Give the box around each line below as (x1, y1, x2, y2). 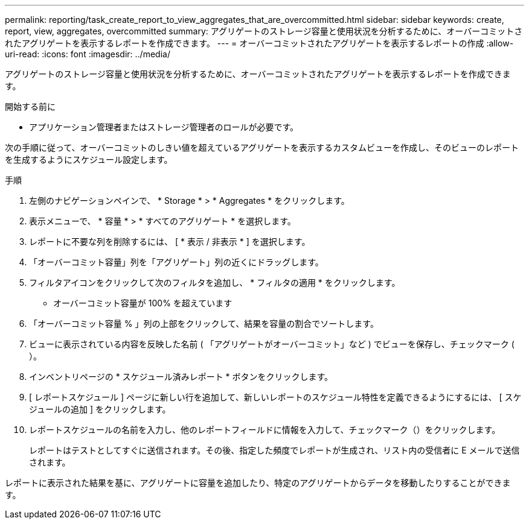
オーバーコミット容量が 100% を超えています (53, 298, 232, 308)
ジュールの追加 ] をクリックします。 (29, 404, 171, 414)
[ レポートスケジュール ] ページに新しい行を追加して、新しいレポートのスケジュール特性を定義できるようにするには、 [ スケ (29, 392, 522, 402)
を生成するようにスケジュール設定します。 (5, 154, 173, 165)
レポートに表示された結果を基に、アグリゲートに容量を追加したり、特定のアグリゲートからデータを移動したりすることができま (5, 478, 511, 488)
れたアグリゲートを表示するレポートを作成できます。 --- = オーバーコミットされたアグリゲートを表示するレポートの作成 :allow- (5, 38, 514, 48)
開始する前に (5, 101, 56, 112)
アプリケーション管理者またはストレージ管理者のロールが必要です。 (29, 122, 299, 132)
